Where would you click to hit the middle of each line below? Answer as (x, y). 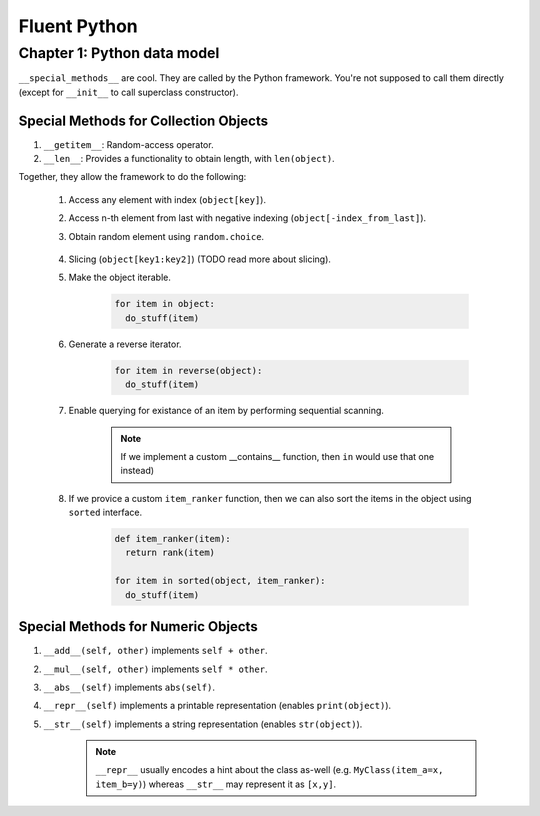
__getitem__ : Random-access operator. (128, 144)
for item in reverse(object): (188, 370)
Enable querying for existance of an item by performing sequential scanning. (226, 411)
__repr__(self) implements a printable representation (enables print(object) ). (217, 706)
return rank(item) (170, 553)
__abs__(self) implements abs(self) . (129, 687)
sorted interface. (105, 512)
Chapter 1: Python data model (119, 53)
